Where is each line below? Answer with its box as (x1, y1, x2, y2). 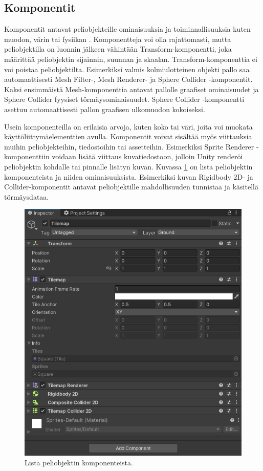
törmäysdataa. (4, 191, 49, 202)
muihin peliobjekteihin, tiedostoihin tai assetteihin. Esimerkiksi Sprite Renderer (4, 141, 254, 152)
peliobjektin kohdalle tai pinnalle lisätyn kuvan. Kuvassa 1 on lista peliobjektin (4, 161, 253, 172)
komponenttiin (4, 151, 50, 162)
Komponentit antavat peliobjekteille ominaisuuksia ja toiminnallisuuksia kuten (4, 24, 251, 34)
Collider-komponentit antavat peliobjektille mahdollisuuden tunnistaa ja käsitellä (4, 181, 258, 192)
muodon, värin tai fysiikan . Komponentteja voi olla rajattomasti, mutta (4, 33, 231, 44)
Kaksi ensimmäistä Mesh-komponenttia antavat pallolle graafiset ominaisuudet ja (4, 83, 259, 94)
